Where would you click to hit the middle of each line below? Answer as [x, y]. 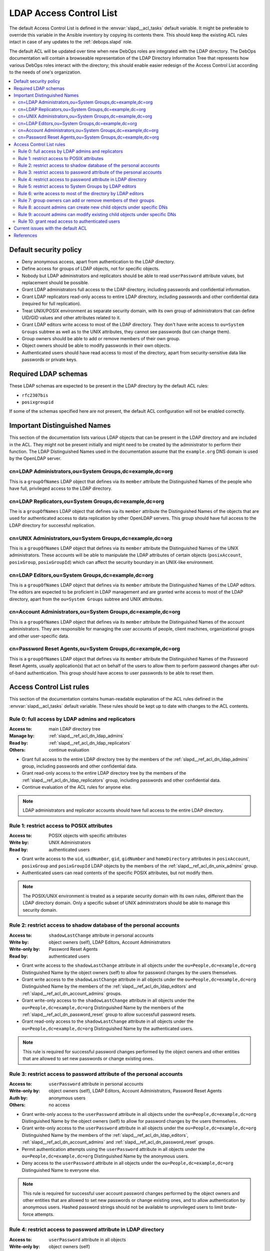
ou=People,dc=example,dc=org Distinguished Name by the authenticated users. [107, 1028]
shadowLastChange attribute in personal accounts [101, 935]
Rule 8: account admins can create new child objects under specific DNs [93, 207]
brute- [231, 1207]
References [25, 235]
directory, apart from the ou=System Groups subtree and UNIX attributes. [86, 599]
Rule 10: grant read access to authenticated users [69, 221]
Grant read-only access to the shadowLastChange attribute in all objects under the [107, 1021]
